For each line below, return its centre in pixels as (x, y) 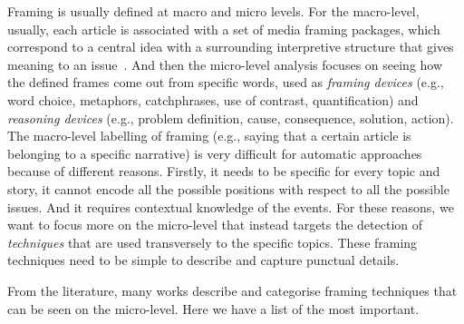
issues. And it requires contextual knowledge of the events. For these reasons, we (231, 206)
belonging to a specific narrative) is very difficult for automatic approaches (215, 153)
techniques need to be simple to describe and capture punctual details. (203, 260)
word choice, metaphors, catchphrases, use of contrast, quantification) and (213, 99)
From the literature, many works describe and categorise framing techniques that (232, 290)
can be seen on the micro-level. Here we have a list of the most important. (213, 308)
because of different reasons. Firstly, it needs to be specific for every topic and (224, 171)
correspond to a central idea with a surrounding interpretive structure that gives (231, 47)
